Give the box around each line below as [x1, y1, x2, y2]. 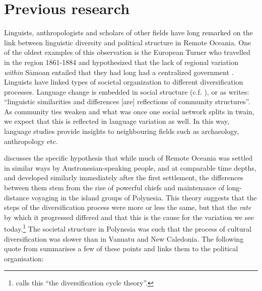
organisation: [4, 253, 44, 263]
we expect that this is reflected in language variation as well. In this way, [4, 116, 229, 126]
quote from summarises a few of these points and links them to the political [4, 243, 238, 254]
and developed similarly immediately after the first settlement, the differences [4, 172, 243, 183]
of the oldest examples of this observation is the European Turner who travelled [4, 47, 250, 57]
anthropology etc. [4, 135, 58, 146]
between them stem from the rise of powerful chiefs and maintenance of [4, 182, 225, 193]
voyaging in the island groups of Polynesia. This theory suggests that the [31, 192, 257, 202]
